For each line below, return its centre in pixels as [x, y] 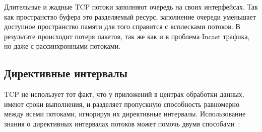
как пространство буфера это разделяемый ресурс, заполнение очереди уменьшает [130, 16]
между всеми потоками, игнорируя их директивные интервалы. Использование [125, 114]
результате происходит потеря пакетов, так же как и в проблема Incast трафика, [127, 36]
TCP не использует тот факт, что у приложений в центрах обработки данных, [124, 94]
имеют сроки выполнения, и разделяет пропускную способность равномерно [122, 104]
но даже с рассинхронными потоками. [62, 46]
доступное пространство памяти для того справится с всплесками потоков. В [122, 26]
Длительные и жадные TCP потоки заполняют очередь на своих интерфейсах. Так [131, 7]
